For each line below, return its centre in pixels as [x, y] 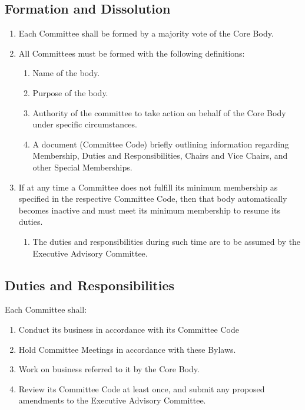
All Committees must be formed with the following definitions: [132, 53]
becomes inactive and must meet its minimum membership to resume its [149, 210]
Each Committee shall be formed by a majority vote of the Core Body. [146, 33]
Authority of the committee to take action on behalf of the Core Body [159, 112]
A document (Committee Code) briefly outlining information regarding [161, 144]
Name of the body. [66, 73]
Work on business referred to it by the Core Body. [109, 369]
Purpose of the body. [70, 92]
